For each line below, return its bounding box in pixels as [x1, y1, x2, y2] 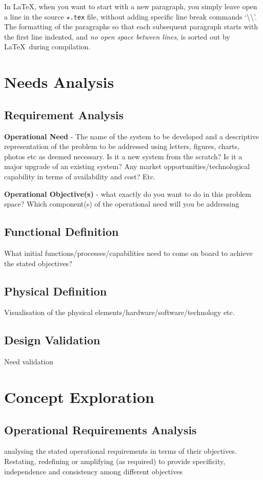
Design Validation [4, 332, 100, 348]
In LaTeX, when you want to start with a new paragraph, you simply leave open [4, 1, 257, 11]
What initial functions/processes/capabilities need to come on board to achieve [4, 247, 253, 258]
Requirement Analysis [4, 106, 124, 122]
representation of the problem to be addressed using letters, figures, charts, [4, 141, 239, 152]
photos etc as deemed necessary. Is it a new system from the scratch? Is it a [4, 151, 242, 161]
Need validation [4, 356, 53, 367]
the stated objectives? [4, 257, 72, 268]
